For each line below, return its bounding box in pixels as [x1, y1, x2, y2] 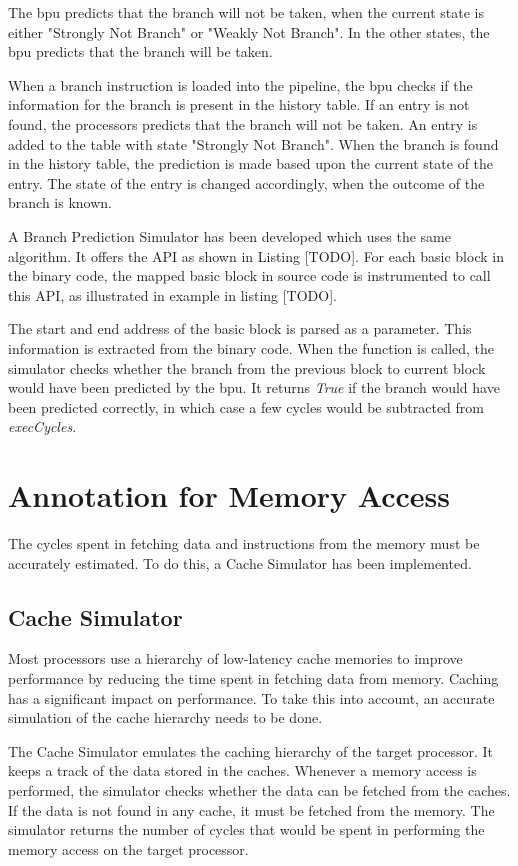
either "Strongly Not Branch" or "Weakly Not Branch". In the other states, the [8, 21, 490, 42]
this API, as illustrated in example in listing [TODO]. [8, 284, 337, 305]
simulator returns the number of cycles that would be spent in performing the [8, 819, 485, 840]
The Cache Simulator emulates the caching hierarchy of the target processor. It [8, 740, 493, 761]
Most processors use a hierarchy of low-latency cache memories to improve [8, 648, 463, 669]
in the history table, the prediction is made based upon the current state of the [8, 153, 494, 174]
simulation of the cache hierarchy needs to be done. [8, 707, 323, 728]
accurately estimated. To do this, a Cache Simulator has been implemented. [8, 552, 472, 573]
